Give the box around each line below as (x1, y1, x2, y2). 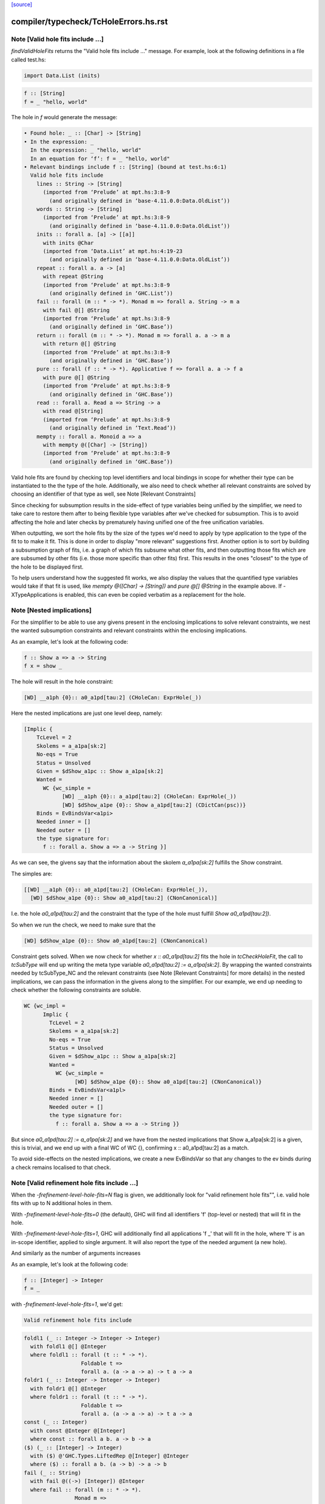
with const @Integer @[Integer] (30, 1427, 126, 1434)
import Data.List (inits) (23, 72, 101, 79)
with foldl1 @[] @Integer (30, 1343, 107, 1350)
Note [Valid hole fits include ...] (11, 35, 104, 43)
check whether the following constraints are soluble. (11, 987, 141, 994)
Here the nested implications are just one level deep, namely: (11, 710, 162, 717)
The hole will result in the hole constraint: (11, 678, 114, 685)
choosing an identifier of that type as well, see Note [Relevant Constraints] (11, 490, 196, 498)
